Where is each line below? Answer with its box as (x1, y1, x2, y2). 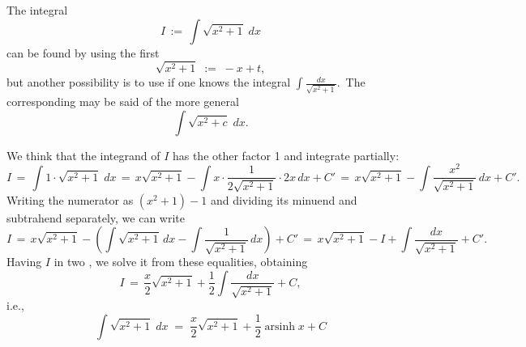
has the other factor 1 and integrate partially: (172, 146, 400, 163)
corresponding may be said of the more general (6, 93, 239, 110)
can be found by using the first (6, 44, 160, 61)
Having (6, 253, 42, 270)
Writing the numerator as (6, 191, 134, 208)
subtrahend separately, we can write (6, 209, 185, 226)
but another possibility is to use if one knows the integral (6, 74, 291, 91)
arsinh (264, 320, 295, 332)
